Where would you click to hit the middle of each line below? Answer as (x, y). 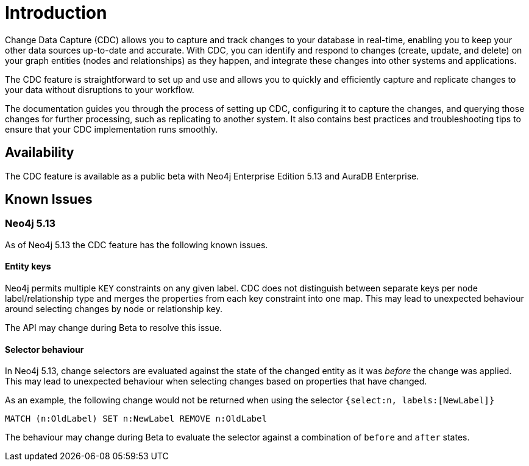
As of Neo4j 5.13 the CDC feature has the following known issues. (137, 245)
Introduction (56, 13)
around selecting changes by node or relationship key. (114, 309)
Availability (40, 153)
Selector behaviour (44, 349)
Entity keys (28, 266)
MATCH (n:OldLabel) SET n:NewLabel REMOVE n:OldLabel (136, 419)
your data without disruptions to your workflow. (100, 89)
